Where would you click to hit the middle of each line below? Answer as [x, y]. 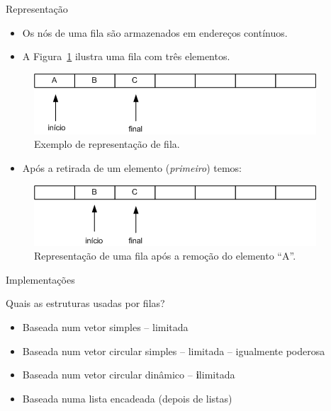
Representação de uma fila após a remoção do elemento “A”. [165, 256]
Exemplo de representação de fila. [107, 144]
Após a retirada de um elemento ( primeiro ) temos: [132, 167]
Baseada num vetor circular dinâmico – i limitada [129, 375]
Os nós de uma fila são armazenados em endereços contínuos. [155, 32]
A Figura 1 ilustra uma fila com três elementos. [126, 56]
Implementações [40, 279]
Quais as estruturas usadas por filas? [85, 303]
